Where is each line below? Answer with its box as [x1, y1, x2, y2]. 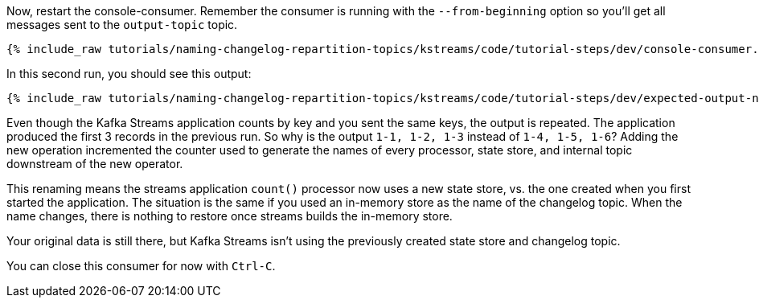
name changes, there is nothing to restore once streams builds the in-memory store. [6, 209, 453, 223]
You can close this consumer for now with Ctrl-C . [6, 259, 276, 273]
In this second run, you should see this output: [6, 67, 252, 80]
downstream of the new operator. [6, 157, 183, 170]
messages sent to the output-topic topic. [6, 18, 238, 31]
